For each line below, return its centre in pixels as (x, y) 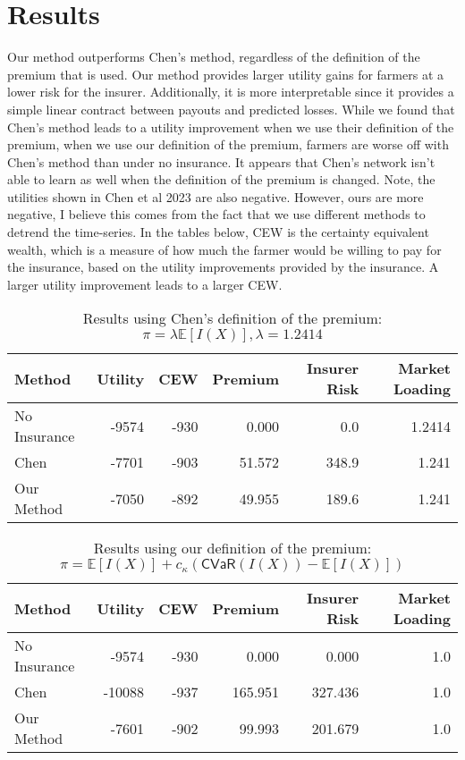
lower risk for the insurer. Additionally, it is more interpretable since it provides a (231, 92)
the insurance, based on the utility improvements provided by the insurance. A (223, 267)
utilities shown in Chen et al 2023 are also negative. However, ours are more (216, 196)
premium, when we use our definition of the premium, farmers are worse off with (228, 144)
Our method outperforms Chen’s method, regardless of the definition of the (214, 57)
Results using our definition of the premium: (232, 548)
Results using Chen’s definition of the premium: (232, 318)
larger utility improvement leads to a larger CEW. (145, 284)
